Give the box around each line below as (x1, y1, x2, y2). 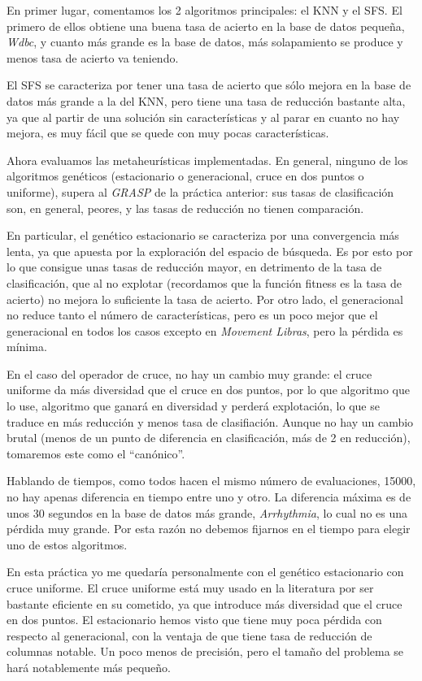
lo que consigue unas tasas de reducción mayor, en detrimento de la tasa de (7, 258, 382, 275)
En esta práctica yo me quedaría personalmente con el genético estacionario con (7, 563, 404, 580)
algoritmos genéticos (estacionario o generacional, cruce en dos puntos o (7, 167, 364, 184)
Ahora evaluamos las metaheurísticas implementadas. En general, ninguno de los (7, 151, 408, 168)
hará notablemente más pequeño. (7, 658, 171, 675)
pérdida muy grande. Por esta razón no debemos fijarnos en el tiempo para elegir (7, 520, 411, 537)
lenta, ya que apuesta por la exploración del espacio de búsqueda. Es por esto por (7, 242, 413, 259)
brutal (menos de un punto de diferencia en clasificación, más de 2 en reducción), (7, 429, 411, 446)
